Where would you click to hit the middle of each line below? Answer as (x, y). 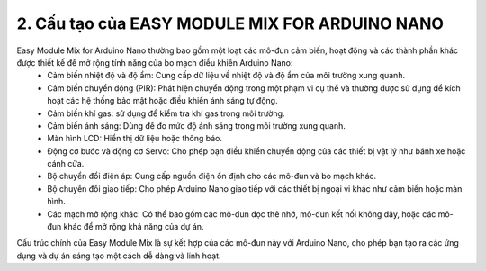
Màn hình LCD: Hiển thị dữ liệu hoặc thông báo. (135, 139)
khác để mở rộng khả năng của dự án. (134, 227)
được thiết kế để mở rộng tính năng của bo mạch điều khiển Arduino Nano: (155, 62)
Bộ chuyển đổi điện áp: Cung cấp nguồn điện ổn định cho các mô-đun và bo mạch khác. (212, 176)
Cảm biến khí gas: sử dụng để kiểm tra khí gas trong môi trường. (166, 113)
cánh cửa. (66, 164)
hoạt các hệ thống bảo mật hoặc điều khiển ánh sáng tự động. (162, 101)
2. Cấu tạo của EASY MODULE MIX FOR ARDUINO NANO (230, 23)
